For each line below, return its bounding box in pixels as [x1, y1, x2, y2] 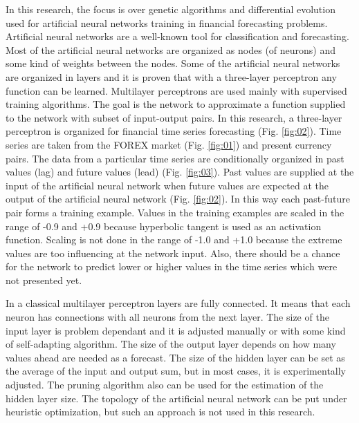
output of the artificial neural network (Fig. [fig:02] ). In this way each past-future [6, 191, 350, 206]
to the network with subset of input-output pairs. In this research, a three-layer [6, 110, 342, 124]
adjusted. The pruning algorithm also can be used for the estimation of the [6, 377, 324, 392]
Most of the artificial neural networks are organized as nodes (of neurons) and [6, 42, 336, 57]
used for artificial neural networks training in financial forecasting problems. [6, 15, 328, 30]
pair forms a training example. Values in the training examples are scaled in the [6, 205, 344, 219]
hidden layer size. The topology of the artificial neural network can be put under [6, 391, 347, 405]
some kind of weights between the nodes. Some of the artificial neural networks [6, 56, 340, 70]
